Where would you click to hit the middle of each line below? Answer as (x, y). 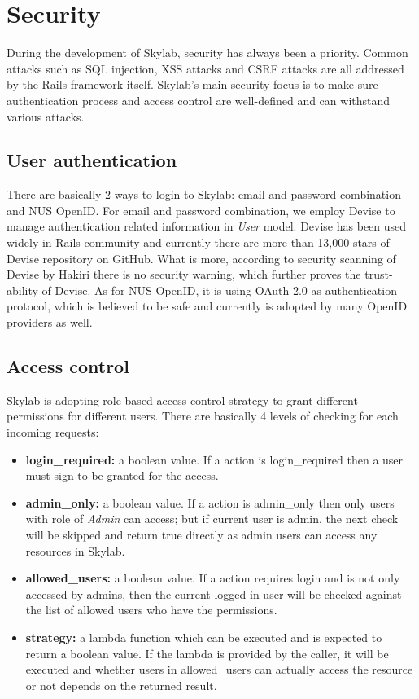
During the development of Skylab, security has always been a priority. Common (207, 53)
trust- (379, 274)
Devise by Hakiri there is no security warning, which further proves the (184, 274)
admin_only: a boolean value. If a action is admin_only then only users (210, 502)
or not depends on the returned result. (121, 685)
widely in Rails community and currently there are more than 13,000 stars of (198, 242)
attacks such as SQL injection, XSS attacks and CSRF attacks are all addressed (205, 68)
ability (22, 290)
